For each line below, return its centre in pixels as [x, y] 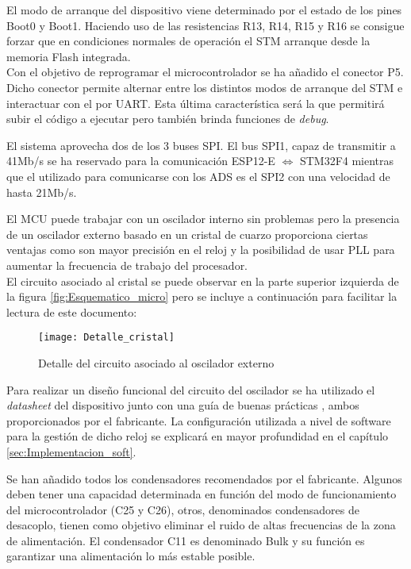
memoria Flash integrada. [69, 56]
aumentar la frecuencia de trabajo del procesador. [127, 265]
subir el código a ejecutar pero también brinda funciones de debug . [168, 119]
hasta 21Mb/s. [42, 192]
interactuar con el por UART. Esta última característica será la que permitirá [196, 103]
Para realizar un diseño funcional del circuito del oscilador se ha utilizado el [191, 389]
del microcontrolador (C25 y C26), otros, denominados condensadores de [183, 509]
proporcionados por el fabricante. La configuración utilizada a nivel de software [199, 420]
